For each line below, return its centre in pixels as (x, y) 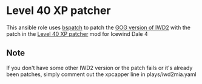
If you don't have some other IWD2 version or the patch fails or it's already (99, 68)
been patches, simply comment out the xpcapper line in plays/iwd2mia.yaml (101, 74)
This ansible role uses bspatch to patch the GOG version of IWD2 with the (99, 27)
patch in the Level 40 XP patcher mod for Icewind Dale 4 (77, 33)
